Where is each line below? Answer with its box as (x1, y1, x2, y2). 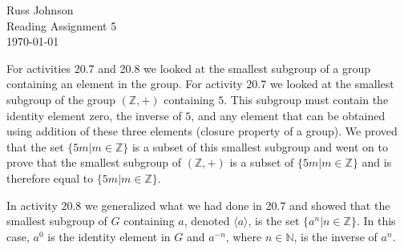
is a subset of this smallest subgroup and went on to (131, 138, 388, 155)
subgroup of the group (6, 91, 115, 107)
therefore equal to (6, 169, 94, 186)
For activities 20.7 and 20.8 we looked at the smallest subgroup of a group (6, 59, 371, 76)
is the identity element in (47, 228, 171, 244)
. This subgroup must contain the (224, 91, 389, 107)
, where (225, 228, 262, 244)
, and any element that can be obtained (191, 107, 386, 123)
